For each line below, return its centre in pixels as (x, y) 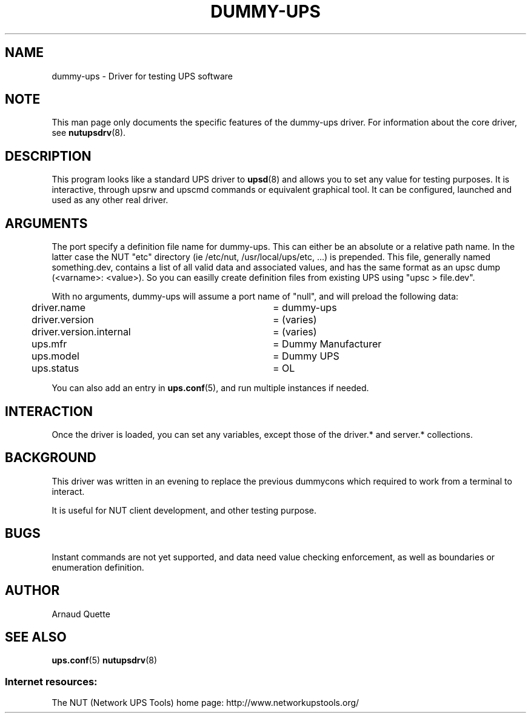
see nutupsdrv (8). (89, 133)
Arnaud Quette (81, 614)
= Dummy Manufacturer (327, 344)
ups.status (55, 368)
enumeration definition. (98, 567)
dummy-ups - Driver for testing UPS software (142, 76)
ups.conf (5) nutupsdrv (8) (104, 660)
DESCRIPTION (48, 156)
